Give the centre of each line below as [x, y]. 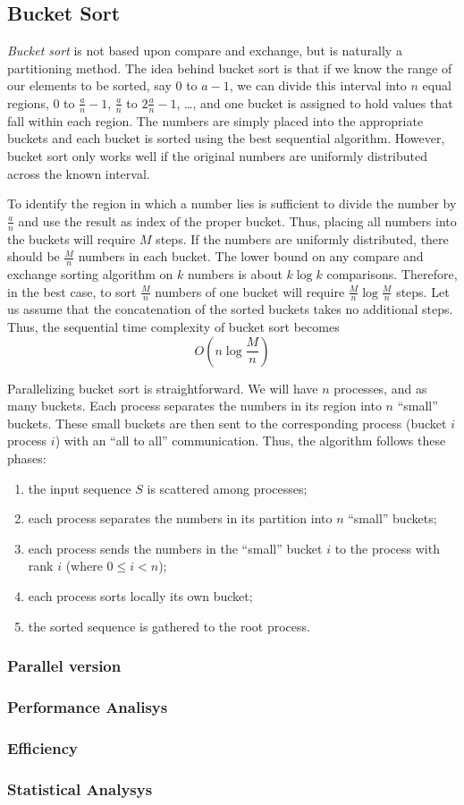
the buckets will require [72, 238]
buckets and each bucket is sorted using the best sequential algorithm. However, [226, 138]
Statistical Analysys [80, 788]
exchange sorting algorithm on [90, 274]
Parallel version [64, 666]
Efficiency [42, 747]
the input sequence [80, 488]
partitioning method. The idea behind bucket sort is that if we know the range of [230, 68]
